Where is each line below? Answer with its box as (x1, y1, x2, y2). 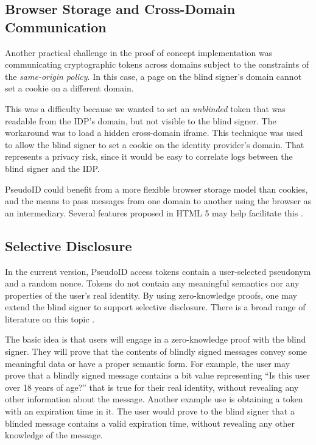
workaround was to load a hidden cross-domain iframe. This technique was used (5, 126, 303, 139)
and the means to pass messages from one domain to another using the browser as (5, 194, 312, 207)
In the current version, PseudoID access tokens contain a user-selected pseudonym (5, 265, 311, 277)
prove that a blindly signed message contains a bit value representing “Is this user (5, 369, 311, 382)
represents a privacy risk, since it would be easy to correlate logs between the (5, 150, 293, 163)
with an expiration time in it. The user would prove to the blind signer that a (5, 405, 295, 418)
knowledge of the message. (5, 429, 103, 441)
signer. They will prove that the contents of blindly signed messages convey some (5, 345, 307, 358)
